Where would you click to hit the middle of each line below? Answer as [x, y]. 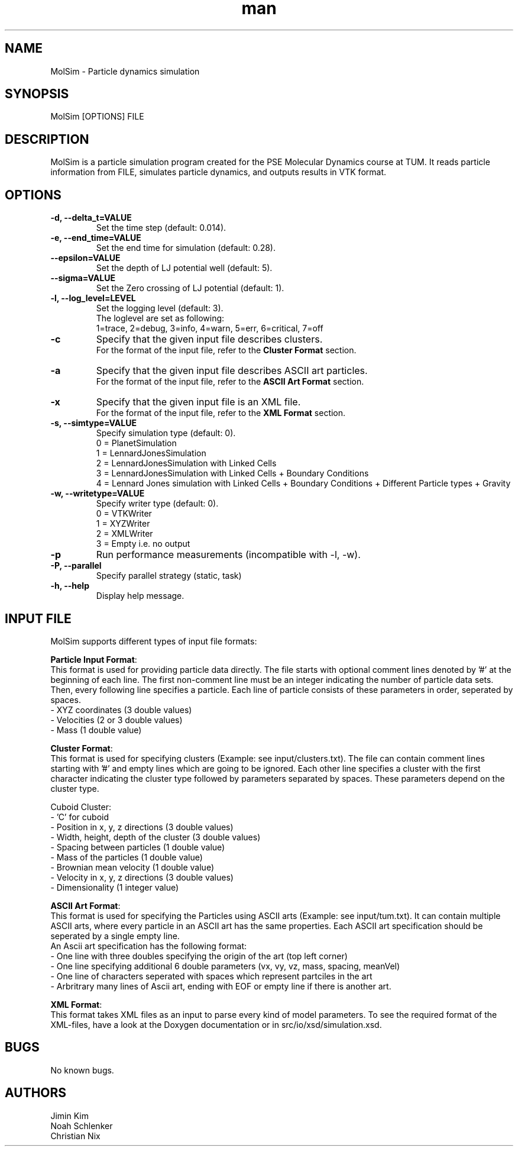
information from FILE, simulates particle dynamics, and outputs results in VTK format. [218, 172]
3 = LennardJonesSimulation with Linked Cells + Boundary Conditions [232, 473]
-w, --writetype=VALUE [98, 494]
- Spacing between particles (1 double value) [138, 847]
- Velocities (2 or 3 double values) [116, 720]
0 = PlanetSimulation [136, 443]
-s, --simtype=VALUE [93, 423]
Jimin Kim [69, 1115]
